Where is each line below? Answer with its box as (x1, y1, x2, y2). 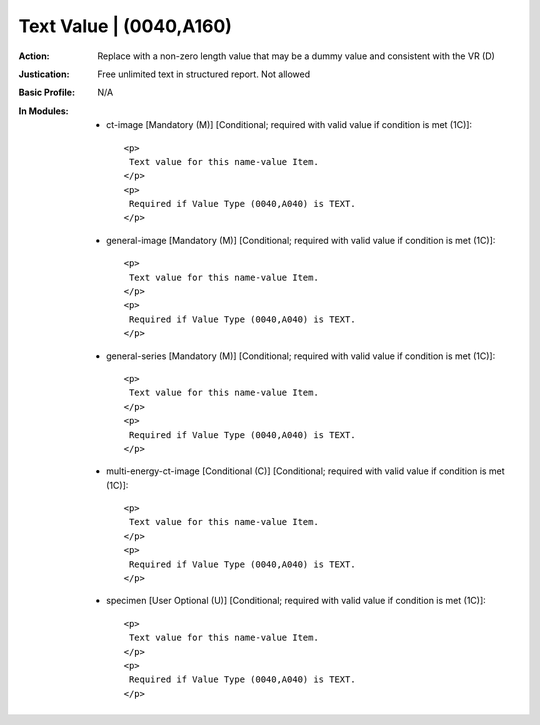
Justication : (18, 68, 70, 80)
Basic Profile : (18, 86, 75, 99)
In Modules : (18, 105, 69, 117)
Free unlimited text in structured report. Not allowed (97, 68, 311, 80)
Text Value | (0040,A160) (18, 15, 232, 37)
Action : (18, 50, 50, 62)
